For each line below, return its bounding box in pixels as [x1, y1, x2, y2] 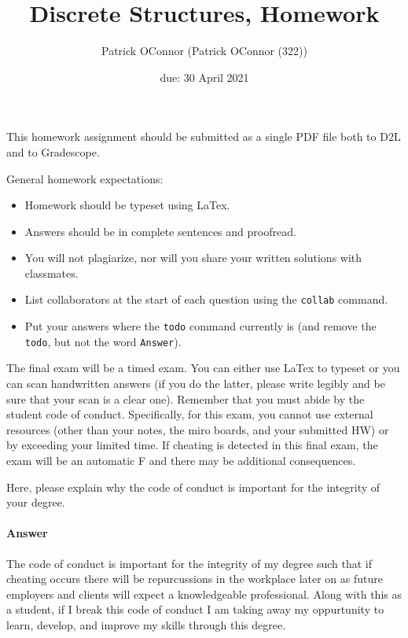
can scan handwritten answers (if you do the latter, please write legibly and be [6, 375, 385, 392]
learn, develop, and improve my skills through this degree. [6, 616, 286, 632]
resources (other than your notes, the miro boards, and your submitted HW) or [6, 421, 389, 437]
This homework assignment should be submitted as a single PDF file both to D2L [6, 128, 401, 145]
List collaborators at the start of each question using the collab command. [24, 291, 388, 308]
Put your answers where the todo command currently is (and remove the [24, 318, 377, 334]
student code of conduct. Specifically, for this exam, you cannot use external [6, 406, 373, 422]
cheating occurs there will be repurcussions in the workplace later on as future [6, 570, 383, 587]
